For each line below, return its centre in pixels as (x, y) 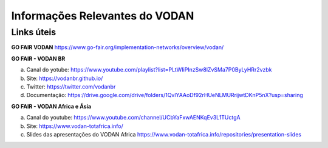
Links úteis (34, 32)
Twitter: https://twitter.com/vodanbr (71, 86)
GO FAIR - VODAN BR (38, 58)
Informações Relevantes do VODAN (103, 16)
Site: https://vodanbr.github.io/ (65, 78)
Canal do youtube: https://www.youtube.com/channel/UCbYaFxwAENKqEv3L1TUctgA (133, 118)
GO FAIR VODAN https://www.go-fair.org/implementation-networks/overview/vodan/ (118, 47)
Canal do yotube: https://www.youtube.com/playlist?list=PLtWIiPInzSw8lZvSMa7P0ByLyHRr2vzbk (149, 70)
